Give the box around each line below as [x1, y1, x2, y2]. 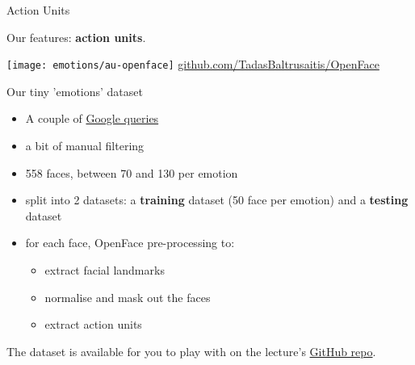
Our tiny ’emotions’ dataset [6, 82, 143, 99]
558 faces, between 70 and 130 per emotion [25, 164, 238, 181]
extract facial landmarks [44, 262, 165, 278]
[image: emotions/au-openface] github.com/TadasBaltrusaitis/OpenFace [6, 56, 379, 73]
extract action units [44, 316, 142, 333]
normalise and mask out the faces [44, 288, 211, 305]
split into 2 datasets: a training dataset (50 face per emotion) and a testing [25, 191, 409, 208]
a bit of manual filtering [25, 137, 145, 154]
